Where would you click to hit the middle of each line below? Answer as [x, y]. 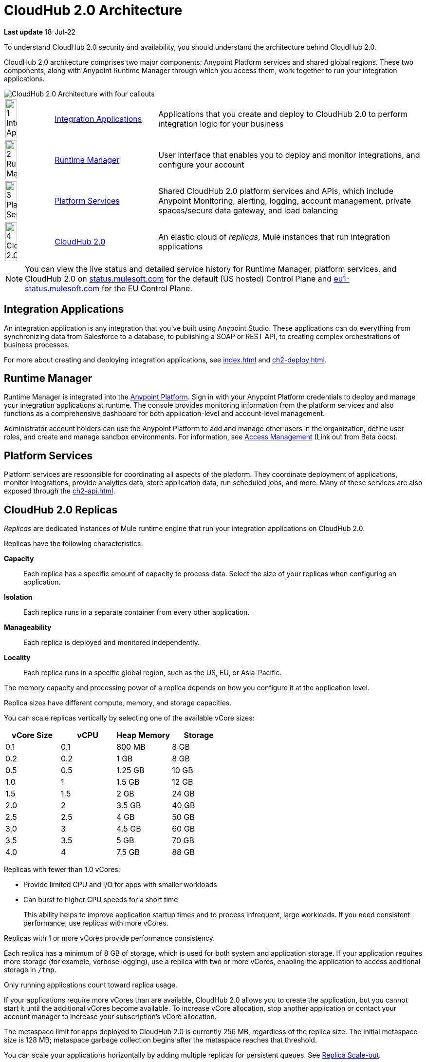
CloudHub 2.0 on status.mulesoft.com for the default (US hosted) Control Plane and [178, 278]
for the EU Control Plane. [147, 288]
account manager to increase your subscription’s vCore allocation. [110, 1017]
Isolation [18, 597]
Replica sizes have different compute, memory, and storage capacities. [118, 703]
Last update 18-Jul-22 [40, 32]
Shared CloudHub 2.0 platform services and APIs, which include [276, 191]
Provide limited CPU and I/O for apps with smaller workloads [120, 885]
